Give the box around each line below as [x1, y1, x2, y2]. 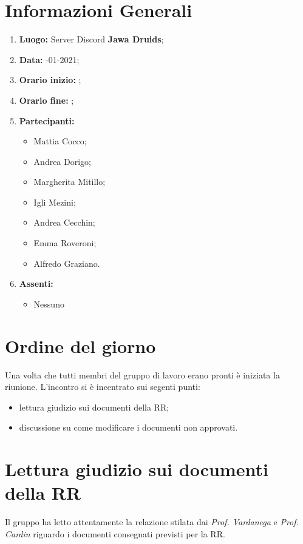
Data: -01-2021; [19, 53, 80, 65]
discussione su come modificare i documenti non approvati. [19, 421, 238, 434]
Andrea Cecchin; [33, 216, 95, 229]
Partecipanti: [19, 114, 75, 127]
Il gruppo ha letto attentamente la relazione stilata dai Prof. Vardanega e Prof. [5, 515, 299, 528]
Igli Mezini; [33, 195, 76, 208]
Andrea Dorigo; [33, 155, 91, 167]
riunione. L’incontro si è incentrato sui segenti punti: [5, 380, 200, 393]
